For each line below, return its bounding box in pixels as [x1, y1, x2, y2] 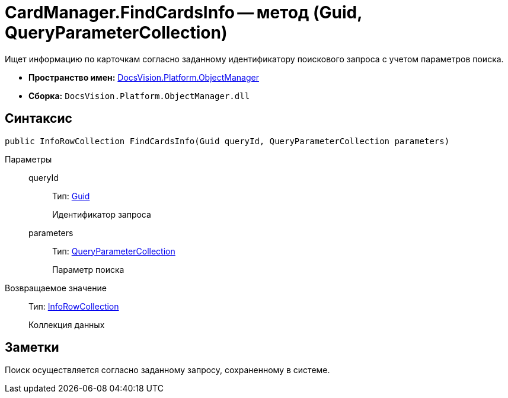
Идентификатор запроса [52, 209, 151, 219]
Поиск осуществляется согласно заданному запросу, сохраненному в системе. [5, 365, 330, 375]
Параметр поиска [52, 264, 124, 275]
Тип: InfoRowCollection [28, 301, 119, 311]
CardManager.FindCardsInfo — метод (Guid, [5, 2, 362, 23]
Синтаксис [5, 111, 72, 126]
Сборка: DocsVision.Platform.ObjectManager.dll [28, 90, 250, 101]
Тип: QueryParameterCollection [52, 246, 175, 256]
